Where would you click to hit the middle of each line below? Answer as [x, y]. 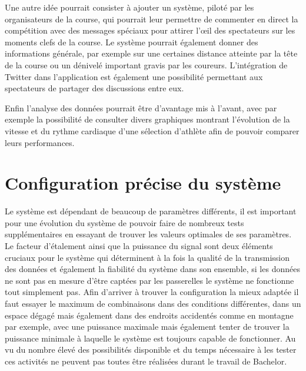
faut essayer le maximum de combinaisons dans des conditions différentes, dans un [153, 303]
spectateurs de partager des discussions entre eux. [94, 88]
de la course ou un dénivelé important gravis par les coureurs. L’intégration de [146, 64]
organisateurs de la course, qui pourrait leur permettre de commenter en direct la [152, 19]
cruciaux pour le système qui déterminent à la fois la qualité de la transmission [147, 257]
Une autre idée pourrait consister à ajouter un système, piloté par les [129, 7]
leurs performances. [40, 142]
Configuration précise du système [143, 183]
